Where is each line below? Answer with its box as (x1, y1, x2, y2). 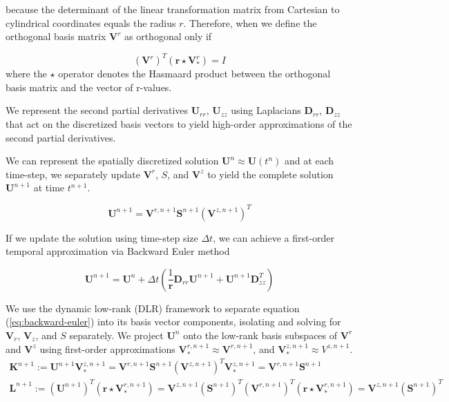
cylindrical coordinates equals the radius (6, 15, 176, 30)
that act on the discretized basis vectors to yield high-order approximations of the (6, 117, 352, 131)
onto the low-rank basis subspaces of (183, 327, 338, 342)
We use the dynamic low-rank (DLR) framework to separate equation (6, 300, 300, 315)
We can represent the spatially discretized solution (6, 153, 219, 168)
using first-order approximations (39, 341, 175, 356)
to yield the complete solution (207, 166, 334, 181)
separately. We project (69, 327, 164, 342)
